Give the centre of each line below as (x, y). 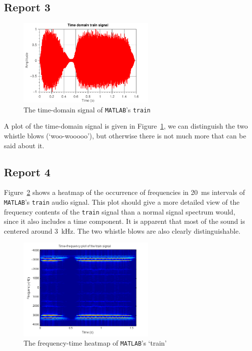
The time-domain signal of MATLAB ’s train (87, 109)
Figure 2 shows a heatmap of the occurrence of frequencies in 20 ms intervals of (125, 192)
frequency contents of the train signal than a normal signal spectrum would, (120, 211)
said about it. (24, 145)
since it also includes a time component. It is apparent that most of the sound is (125, 221)
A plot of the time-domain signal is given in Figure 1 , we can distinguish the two (126, 126)
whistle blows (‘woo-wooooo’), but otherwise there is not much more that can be (125, 135)
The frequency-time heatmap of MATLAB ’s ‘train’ (95, 343)
